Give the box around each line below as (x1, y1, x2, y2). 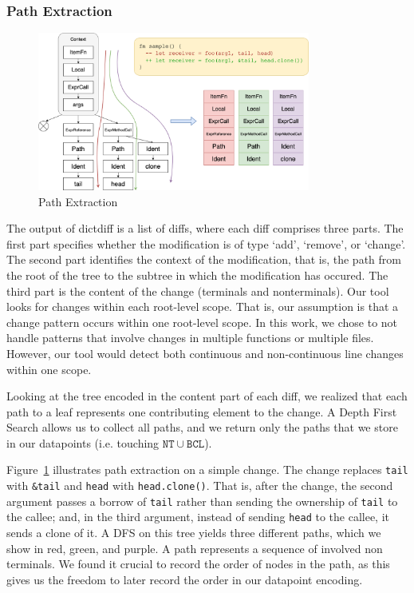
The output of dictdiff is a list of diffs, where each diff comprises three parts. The (6, 220, 404, 237)
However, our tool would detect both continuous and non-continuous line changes (6, 344, 404, 361)
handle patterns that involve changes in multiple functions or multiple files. (6, 329, 374, 346)
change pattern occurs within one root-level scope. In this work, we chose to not (6, 313, 398, 330)
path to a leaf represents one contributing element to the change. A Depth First (6, 403, 397, 420)
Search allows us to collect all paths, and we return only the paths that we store (6, 419, 398, 436)
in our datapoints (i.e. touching (6, 434, 160, 451)
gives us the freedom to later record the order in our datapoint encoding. (6, 571, 363, 587)
